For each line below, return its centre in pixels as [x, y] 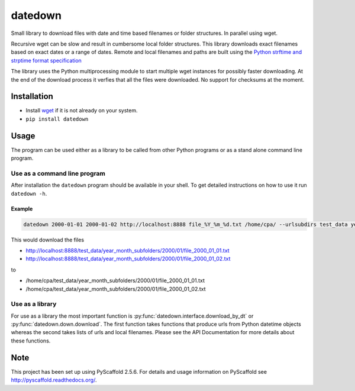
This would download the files [48, 240]
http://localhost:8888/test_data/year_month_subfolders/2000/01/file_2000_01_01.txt [128, 250]
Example [22, 209]
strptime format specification [46, 60]
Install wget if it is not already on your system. [82, 111]
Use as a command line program [58, 173]
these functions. [31, 341]
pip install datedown [57, 119]
